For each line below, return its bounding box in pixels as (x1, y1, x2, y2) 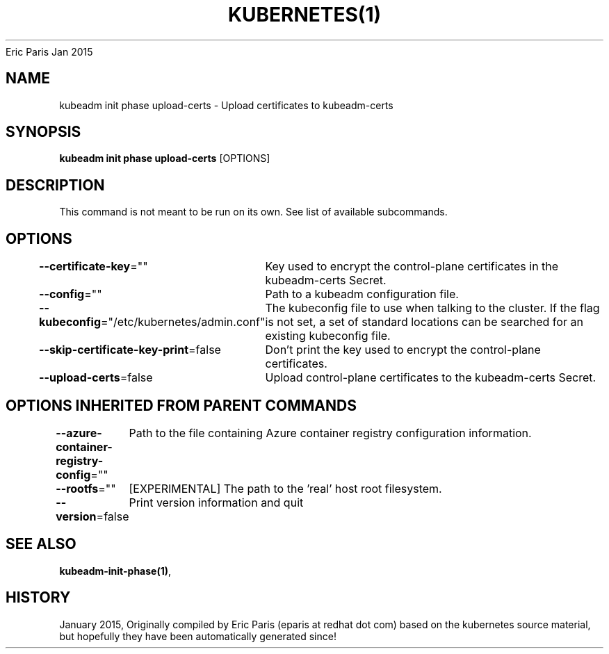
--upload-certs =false (39, 370, 153, 385)
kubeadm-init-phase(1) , (59, 564, 172, 577)
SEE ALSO (6, 535, 76, 553)
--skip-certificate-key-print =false (39, 343, 221, 357)
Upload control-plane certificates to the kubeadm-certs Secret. (265, 370, 596, 385)
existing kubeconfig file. (265, 329, 391, 343)
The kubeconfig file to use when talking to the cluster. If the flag (265, 301, 600, 316)
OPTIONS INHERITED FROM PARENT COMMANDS (6, 396, 357, 414)
